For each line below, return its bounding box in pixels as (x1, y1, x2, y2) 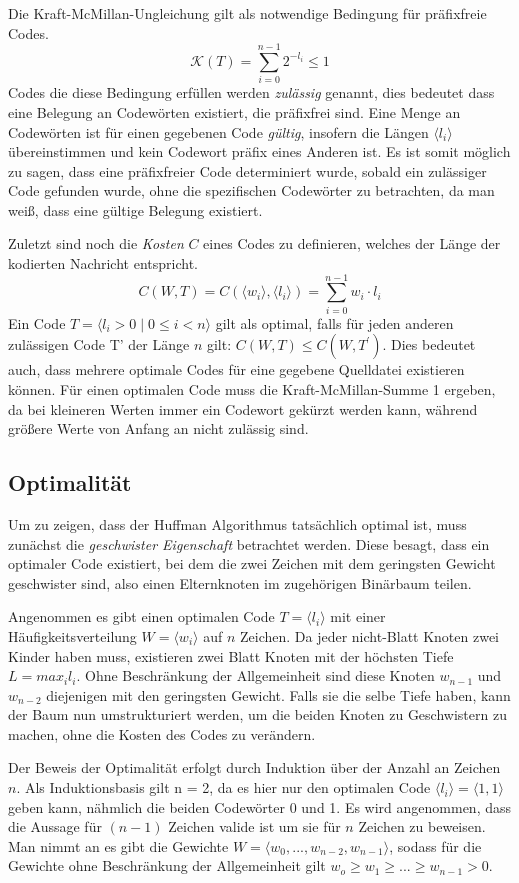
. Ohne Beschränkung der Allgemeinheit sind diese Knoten (76, 665, 435, 686)
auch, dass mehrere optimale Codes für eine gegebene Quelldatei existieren (8, 359, 465, 380)
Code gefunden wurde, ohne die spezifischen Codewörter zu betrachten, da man (8, 180, 495, 201)
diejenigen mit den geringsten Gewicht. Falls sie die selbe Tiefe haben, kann (46, 684, 511, 705)
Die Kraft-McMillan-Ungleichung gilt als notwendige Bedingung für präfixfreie (8, 3, 487, 23)
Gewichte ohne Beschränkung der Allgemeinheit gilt (8, 855, 326, 876)
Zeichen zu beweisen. (358, 816, 486, 837)
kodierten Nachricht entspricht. (8, 253, 198, 274)
